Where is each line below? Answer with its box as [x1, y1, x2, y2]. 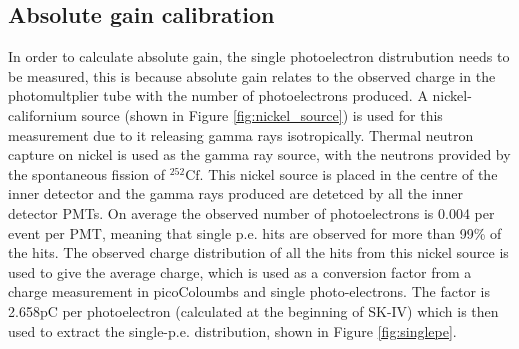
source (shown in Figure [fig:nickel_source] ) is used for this [81, 104, 443, 125]
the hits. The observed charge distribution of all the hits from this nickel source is [8, 242, 509, 263]
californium [8, 104, 77, 125]
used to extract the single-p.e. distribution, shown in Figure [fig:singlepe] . [8, 320, 457, 341]
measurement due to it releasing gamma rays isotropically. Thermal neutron [8, 124, 474, 145]
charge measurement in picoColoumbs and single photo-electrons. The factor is [8, 281, 490, 302]
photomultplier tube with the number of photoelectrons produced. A [8, 85, 428, 106]
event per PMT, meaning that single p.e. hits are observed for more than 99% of [8, 222, 502, 243]
